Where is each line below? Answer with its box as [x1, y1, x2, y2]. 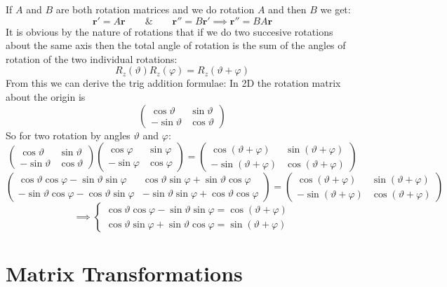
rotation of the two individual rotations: [6, 51, 178, 66]
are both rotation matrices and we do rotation [55, 2, 255, 16]
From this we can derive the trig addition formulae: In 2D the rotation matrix [6, 76, 341, 90]
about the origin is [6, 89, 86, 104]
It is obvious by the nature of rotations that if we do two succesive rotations [6, 24, 333, 38]
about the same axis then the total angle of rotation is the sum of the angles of [6, 38, 346, 52]
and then [268, 2, 307, 16]
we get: [320, 2, 351, 16]
